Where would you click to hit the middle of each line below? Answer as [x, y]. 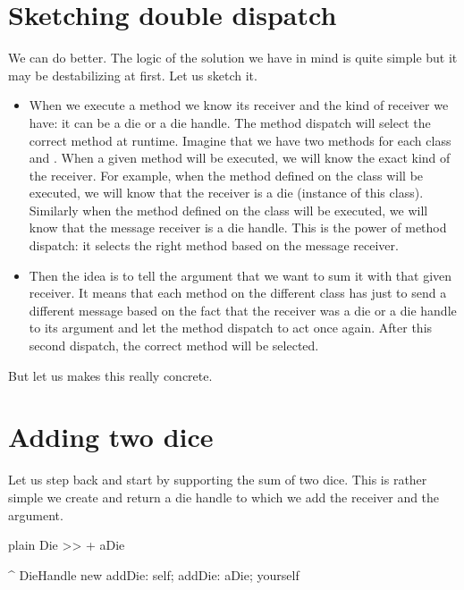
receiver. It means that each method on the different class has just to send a [238, 293]
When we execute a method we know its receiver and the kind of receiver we [239, 105]
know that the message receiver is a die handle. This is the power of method [238, 228]
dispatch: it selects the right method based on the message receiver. [214, 245]
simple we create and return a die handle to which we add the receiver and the [224, 497]
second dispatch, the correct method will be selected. [174, 346]
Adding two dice [111, 437]
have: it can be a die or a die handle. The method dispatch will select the [230, 122]
